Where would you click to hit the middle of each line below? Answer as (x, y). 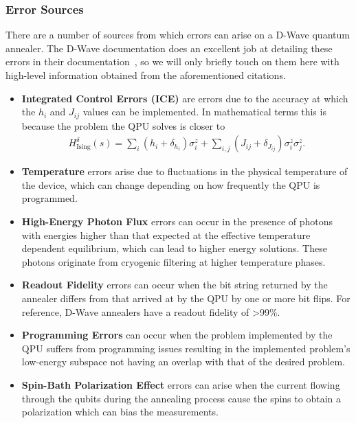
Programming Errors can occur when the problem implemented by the (177, 335)
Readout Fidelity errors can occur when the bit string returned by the (175, 285)
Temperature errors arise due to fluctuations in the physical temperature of (185, 171)
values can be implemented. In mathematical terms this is (204, 112)
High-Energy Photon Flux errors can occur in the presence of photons (177, 221)
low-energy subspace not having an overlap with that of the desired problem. (183, 362)
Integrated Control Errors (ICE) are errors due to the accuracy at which (185, 98)
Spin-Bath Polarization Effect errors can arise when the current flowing (181, 384)
